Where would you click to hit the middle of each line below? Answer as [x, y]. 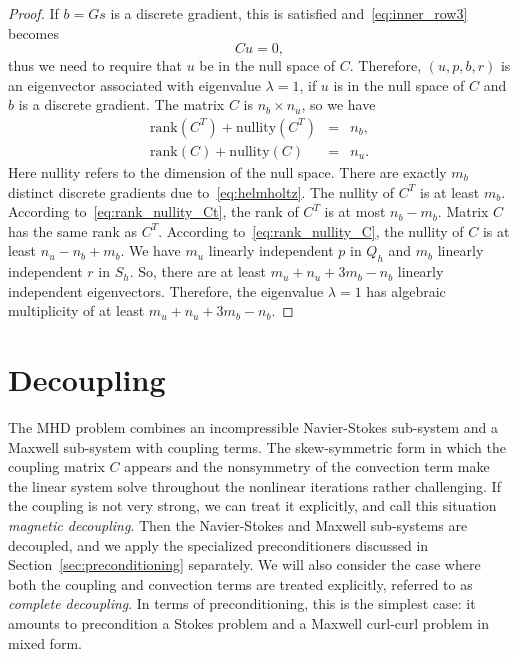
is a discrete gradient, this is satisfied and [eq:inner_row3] [289, 13]
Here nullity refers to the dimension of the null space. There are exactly [227, 172]
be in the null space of [267, 65]
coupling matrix [56, 466]
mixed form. [45, 642]
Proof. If [33, 13]
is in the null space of [399, 84]
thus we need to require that [95, 65]
